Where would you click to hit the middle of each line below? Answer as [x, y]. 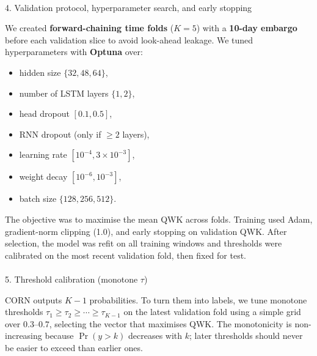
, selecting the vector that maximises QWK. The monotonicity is [170, 323]
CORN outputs [34, 299]
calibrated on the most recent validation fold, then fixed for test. [126, 255]
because [59, 336]
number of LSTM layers [64, 93]
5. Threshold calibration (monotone [71, 279]
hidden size [40, 72]
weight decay [43, 176]
